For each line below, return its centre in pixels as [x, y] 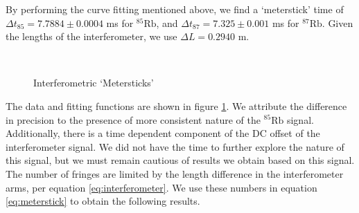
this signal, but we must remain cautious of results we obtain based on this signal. [180, 160]
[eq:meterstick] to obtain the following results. [103, 201]
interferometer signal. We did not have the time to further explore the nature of [175, 146]
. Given [338, 22]
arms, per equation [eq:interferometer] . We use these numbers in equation [161, 187]
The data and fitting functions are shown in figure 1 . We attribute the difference [176, 105]
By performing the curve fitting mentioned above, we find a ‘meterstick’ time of [175, 9]
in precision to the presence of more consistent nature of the [133, 119]
